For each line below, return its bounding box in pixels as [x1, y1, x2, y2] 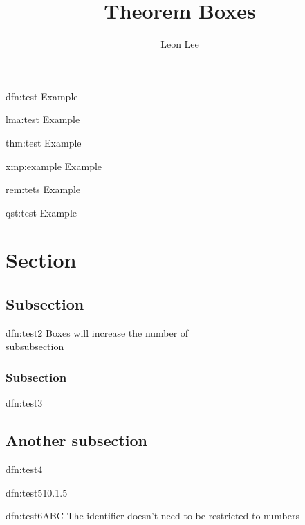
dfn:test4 [6, 462, 43, 477]
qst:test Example [6, 205, 77, 219]
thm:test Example [6, 135, 82, 149]
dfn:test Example [6, 89, 78, 103]
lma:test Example [6, 112, 80, 127]
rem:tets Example [6, 182, 81, 196]
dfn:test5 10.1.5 [6, 485, 68, 499]
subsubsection [6, 339, 64, 353]
